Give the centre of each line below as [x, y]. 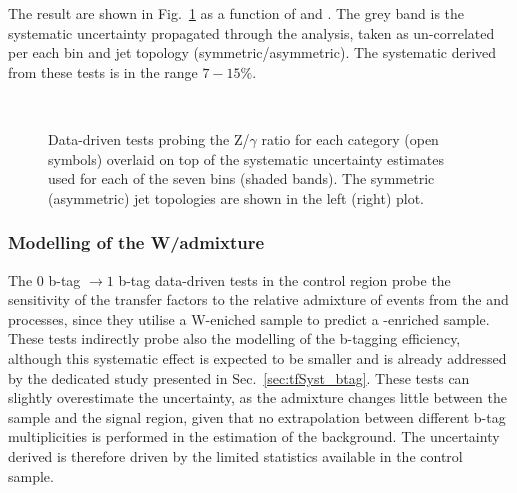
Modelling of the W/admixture [136, 242]
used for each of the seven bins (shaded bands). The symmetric [241, 178]
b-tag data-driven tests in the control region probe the [284, 279]
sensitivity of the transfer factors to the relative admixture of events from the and [258, 299]
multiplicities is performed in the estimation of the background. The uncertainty [254, 436]
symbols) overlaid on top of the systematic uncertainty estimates [246, 158]
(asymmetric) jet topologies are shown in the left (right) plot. [236, 197]
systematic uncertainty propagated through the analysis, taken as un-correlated [251, 32]
